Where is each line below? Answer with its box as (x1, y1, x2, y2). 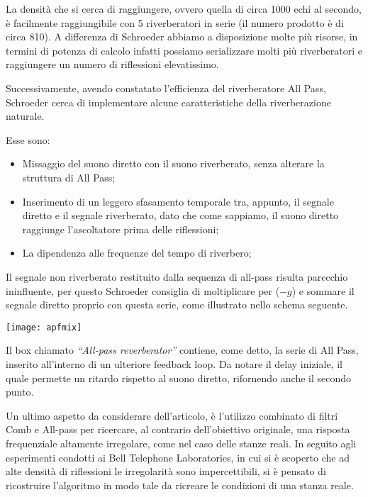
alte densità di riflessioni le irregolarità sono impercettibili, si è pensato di (6, 464, 326, 479)
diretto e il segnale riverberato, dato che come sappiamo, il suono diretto (22, 208, 339, 223)
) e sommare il (291, 283, 355, 298)
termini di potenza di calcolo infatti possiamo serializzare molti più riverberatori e (6, 43, 362, 57)
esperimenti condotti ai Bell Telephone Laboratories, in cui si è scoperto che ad (6, 449, 350, 464)
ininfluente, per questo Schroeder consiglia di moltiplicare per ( (6, 283, 280, 298)
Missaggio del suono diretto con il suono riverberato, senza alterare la (22, 156, 325, 171)
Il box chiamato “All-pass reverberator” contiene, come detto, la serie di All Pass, (6, 342, 359, 357)
